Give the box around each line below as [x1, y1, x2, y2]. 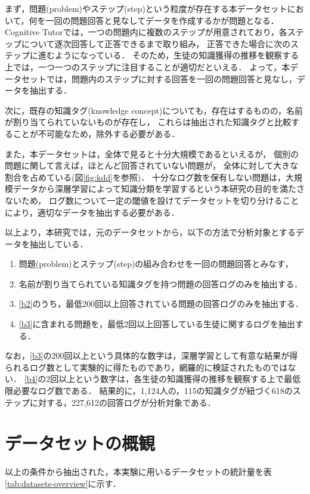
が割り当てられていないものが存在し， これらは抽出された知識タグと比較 [5, 116, 292, 128]
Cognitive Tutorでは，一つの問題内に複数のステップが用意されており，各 [5, 26, 287, 38]
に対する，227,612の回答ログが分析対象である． [29, 396, 216, 408]
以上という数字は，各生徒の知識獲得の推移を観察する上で [58, 372, 284, 385]
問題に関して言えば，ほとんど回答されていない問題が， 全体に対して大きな [5, 159, 299, 172]
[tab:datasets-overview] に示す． [5, 477, 121, 489]
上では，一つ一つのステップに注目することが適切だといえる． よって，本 [5, 60, 290, 73]
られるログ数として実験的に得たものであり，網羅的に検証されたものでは [5, 361, 288, 373]
